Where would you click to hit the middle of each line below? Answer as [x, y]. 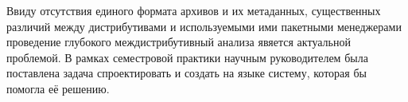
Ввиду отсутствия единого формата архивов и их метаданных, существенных [194, 10]
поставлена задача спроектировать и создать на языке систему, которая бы [187, 73]
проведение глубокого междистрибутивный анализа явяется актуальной [179, 42]
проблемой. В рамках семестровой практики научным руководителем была [187, 57]
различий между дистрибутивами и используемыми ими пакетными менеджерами [204, 26]
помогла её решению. [58, 88]
